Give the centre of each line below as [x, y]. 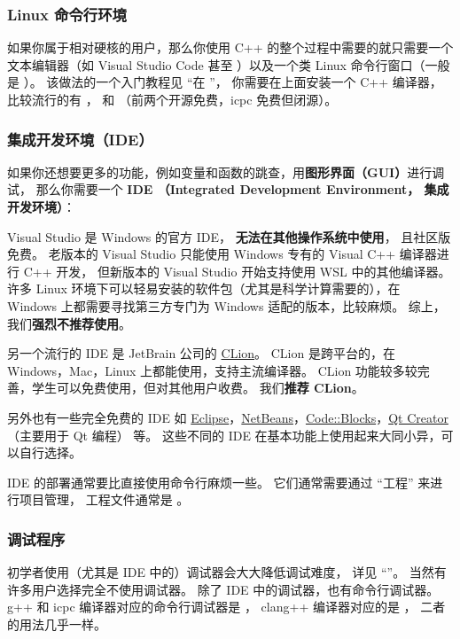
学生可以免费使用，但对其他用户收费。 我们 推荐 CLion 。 [198, 388]
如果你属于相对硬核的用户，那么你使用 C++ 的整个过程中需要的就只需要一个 [230, 47]
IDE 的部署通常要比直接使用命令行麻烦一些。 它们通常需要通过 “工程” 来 [219, 482]
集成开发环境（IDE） [80, 139]
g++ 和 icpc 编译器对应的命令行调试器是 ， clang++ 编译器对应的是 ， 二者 [226, 607]
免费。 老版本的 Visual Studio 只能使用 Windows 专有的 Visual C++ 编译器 [222, 254]
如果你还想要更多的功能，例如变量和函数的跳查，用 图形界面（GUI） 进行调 [226, 171]
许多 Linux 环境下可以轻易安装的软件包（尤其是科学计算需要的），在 [204, 288]
